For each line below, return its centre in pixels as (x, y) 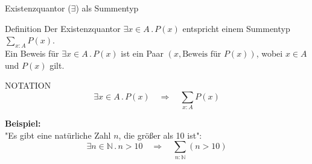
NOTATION (28, 85)
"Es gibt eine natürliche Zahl (58, 135)
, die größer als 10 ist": (160, 135)
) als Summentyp (107, 8)
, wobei (269, 53)
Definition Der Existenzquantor (63, 28)
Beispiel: (23, 123)
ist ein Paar (142, 53)
